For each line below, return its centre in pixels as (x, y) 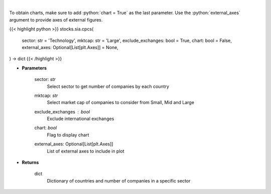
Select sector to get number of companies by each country (108, 86)
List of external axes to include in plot (86, 151)
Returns (30, 162)
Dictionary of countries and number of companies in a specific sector (119, 180)
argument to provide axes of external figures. (56, 19)
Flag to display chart (68, 134)
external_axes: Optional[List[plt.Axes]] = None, (70, 47)
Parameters (34, 68)
